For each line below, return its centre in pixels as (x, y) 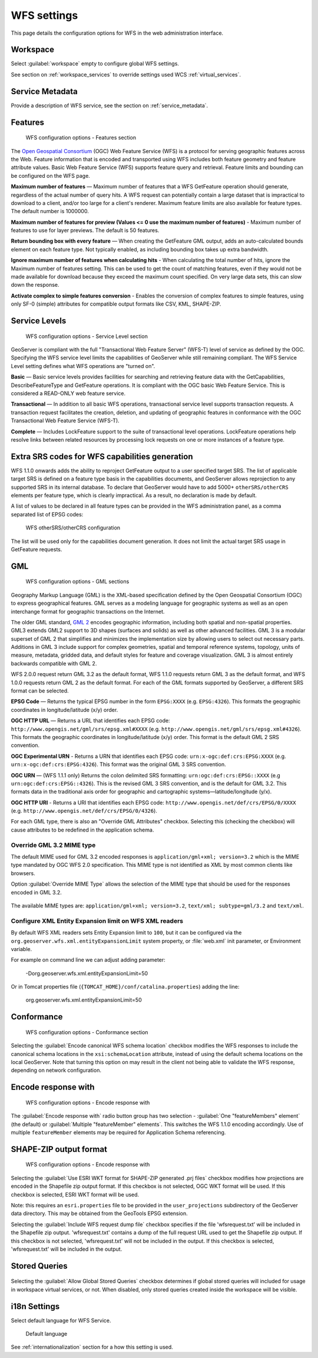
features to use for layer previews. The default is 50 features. (85, 230)
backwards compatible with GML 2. (54, 663)
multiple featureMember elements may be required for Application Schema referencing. (118, 1132)
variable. (21, 949)
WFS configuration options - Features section (81, 138)
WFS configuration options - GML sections (77, 582)
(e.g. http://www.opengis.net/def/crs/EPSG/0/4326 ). (84, 811)
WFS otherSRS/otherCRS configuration (73, 528)
